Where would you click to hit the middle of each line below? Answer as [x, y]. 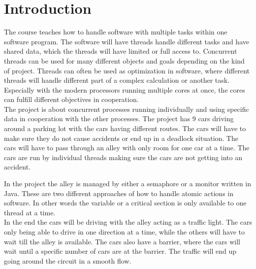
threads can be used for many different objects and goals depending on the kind [124, 60]
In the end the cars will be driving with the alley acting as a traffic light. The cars [128, 222]
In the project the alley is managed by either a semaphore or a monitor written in [128, 184]
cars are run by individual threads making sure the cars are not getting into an [123, 157]
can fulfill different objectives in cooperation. [71, 99]
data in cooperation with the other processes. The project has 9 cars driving [119, 118]
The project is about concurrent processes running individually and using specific [127, 109]
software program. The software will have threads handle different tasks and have [127, 41]
